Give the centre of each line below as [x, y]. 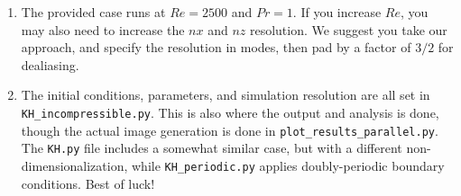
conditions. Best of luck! [88, 183]
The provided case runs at [93, 12]
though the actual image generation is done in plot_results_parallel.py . [230, 130]
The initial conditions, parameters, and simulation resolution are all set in [226, 95]
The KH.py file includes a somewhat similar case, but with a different [212, 148]
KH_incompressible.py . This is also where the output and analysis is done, [230, 112]
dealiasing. [50, 64]
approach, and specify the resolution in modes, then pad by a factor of [216, 47]
